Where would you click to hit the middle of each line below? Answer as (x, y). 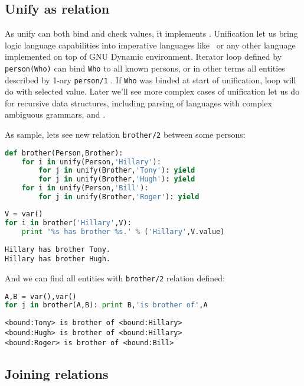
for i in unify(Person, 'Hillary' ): (91, 162)
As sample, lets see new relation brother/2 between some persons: (125, 134)
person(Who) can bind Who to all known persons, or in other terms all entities (145, 68)
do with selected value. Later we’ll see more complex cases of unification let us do (152, 91)
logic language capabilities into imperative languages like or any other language (150, 45)
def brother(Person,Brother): (64, 153)
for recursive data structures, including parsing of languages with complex (138, 103)
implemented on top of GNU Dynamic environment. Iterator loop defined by (143, 56)
